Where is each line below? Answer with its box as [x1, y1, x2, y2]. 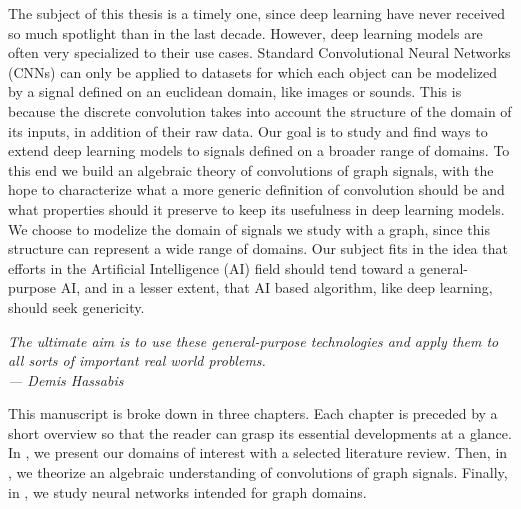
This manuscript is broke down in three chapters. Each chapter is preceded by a [8, 403, 498, 424]
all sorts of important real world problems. [8, 350, 266, 371]
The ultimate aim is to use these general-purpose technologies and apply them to [8, 330, 499, 351]
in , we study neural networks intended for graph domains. [8, 481, 367, 502]
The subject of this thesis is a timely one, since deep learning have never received [8, 3, 506, 23]
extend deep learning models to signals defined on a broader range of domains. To [8, 140, 510, 161]
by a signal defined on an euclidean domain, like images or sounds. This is [8, 81, 462, 102]
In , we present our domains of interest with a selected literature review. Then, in [8, 442, 508, 463]
